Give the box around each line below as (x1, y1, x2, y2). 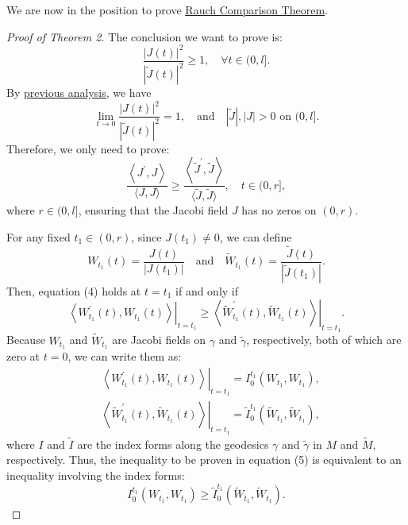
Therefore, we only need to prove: (6, 140, 170, 156)
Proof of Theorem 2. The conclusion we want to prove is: (6, 28, 283, 44)
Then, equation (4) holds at (6, 282, 141, 299)
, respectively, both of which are (246, 331, 402, 348)
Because (6, 331, 45, 348)
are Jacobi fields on (112, 331, 206, 348)
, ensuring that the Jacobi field (78, 202, 229, 218)
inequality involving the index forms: (6, 466, 185, 483)
